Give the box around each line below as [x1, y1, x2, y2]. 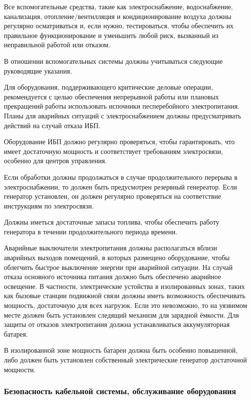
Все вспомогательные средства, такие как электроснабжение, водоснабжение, [4, 1, 233, 11]
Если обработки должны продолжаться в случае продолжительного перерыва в [4, 171, 238, 182]
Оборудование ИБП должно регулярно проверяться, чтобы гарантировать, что [4, 136, 235, 147]
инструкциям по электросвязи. [4, 200, 94, 210]
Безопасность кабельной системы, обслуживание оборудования [4, 385, 236, 397]
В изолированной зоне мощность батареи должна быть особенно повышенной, [4, 345, 238, 355]
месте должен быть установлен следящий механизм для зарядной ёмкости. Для [4, 309, 239, 320]
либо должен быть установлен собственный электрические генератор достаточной [4, 355, 247, 364]
